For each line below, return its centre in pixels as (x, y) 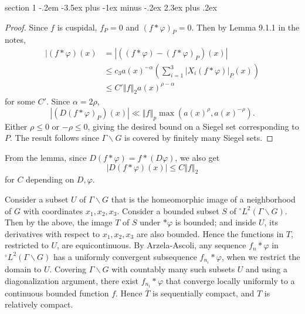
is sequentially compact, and (204, 293)
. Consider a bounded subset (168, 210)
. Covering (68, 269)
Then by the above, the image (59, 222)
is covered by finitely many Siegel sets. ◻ (199, 138)
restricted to (27, 245)
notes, (15, 40)
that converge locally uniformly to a (230, 280)
